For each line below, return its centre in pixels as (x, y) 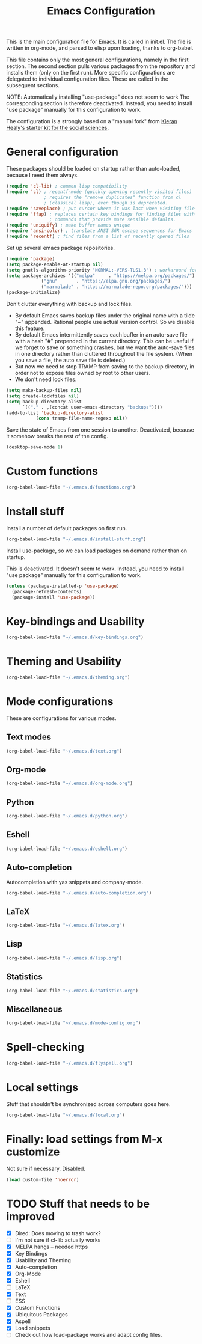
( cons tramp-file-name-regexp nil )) (82, 418)
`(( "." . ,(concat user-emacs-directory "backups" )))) (92, 407)
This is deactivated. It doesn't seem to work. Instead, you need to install (95, 569)
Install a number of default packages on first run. (67, 528)
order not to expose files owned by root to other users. (83, 373)
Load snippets (32, 1328)
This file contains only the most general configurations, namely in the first (97, 60)
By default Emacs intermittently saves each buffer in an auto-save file (101, 334)
